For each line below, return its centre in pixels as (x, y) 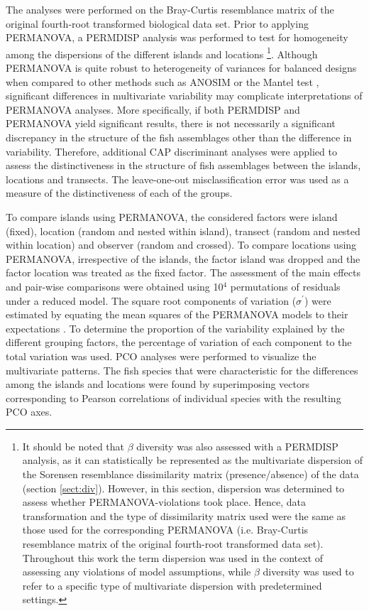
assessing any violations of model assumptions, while (137, 572)
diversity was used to (308, 572)
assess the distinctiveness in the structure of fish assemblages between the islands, (183, 165)
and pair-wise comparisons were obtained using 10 (115, 286)
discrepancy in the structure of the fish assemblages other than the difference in (179, 137)
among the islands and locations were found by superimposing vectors (158, 384)
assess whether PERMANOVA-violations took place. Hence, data (164, 502)
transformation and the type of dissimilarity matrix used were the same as (184, 515)
